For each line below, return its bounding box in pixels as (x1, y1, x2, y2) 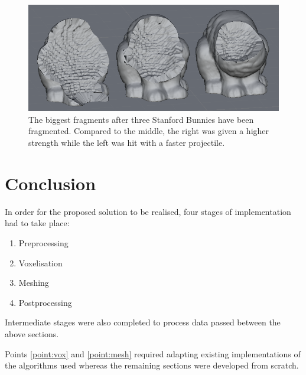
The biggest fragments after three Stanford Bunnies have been (28, 113, 254, 125)
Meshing (18, 276, 49, 289)
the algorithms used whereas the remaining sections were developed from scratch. (5, 359, 299, 371)
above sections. (5, 327, 59, 340)
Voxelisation (18, 256, 63, 269)
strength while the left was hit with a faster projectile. (28, 136, 225, 149)
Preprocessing (18, 236, 69, 249)
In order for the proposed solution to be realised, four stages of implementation (5, 205, 291, 217)
